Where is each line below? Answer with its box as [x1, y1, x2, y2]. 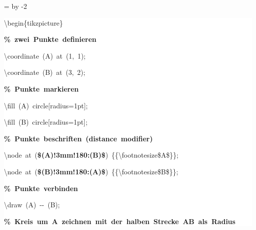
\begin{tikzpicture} [4, 17, 63, 28]
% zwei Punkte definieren [4, 34, 96, 44]
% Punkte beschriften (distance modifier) [4, 133, 153, 143]
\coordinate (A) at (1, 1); [4, 50, 86, 61]
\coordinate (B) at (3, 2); [4, 67, 86, 77]
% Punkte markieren [4, 83, 79, 94]
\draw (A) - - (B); [4, 199, 60, 210]
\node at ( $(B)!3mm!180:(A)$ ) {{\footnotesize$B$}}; [4, 166, 178, 176]
